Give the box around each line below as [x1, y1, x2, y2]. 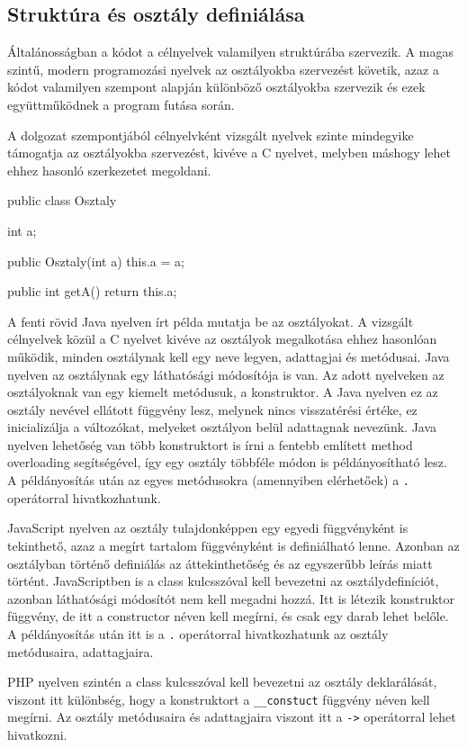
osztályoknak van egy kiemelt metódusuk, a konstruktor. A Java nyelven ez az [7, 382, 438, 401]
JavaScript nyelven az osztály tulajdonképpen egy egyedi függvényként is [7, 518, 409, 537]
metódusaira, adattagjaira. [7, 642, 154, 661]
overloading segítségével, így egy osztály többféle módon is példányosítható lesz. [7, 453, 447, 472]
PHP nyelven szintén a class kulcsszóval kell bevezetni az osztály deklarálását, [7, 672, 437, 691]
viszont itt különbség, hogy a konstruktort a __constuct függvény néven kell [7, 689, 430, 708]
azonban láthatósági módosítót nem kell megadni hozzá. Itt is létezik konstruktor [7, 589, 454, 607]
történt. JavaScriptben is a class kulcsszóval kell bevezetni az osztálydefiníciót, [7, 571, 439, 590]
